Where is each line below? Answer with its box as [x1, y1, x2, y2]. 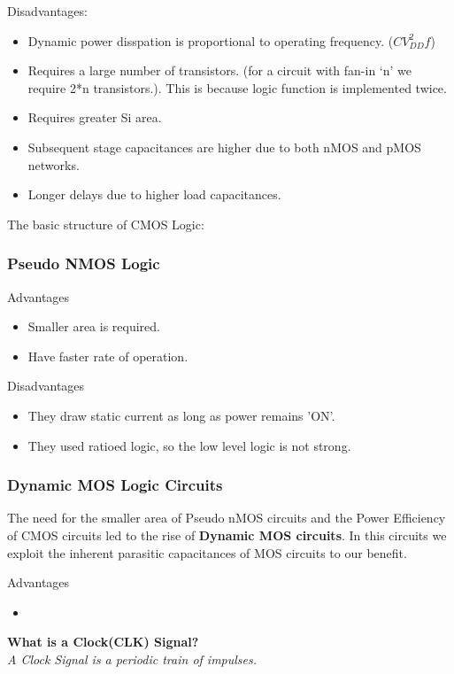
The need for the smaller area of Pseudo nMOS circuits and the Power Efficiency [7, 508, 446, 527]
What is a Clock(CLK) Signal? [7, 632, 199, 651]
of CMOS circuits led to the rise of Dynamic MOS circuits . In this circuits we [7, 525, 447, 544]
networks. [27, 155, 80, 174]
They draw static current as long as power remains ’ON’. [27, 406, 335, 424]
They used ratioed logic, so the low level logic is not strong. [27, 436, 351, 454]
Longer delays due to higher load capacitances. [27, 185, 281, 204]
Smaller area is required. [27, 317, 160, 336]
